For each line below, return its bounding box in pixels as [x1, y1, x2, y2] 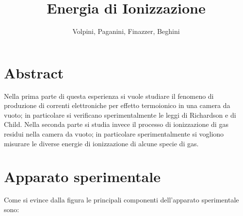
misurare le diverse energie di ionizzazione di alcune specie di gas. [4, 138, 199, 148]
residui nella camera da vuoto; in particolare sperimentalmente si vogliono [4, 129, 224, 139]
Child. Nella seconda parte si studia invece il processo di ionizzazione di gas [4, 119, 228, 129]
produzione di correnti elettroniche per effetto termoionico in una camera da [4, 100, 230, 110]
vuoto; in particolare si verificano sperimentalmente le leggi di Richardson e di [4, 109, 236, 120]
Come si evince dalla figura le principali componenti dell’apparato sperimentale [4, 195, 239, 205]
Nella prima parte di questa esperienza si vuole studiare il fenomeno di [4, 91, 214, 101]
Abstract [4, 62, 64, 82]
